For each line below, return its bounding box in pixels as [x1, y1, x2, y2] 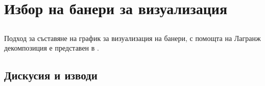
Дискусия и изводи [4, 67, 98, 83]
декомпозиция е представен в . [4, 42, 99, 53]
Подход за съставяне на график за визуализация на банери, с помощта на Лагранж [4, 32, 261, 43]
